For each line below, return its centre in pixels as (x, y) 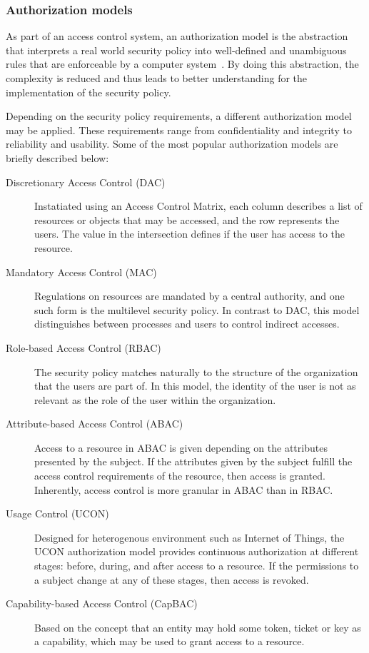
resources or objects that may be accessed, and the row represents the (187, 219)
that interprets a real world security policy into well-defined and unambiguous (176, 50)
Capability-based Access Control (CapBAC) (102, 603)
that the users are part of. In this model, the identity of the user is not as (195, 386)
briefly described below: (57, 157)
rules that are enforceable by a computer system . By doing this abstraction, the (182, 64)
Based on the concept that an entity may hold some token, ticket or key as (198, 627)
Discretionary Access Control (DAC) (86, 182)
